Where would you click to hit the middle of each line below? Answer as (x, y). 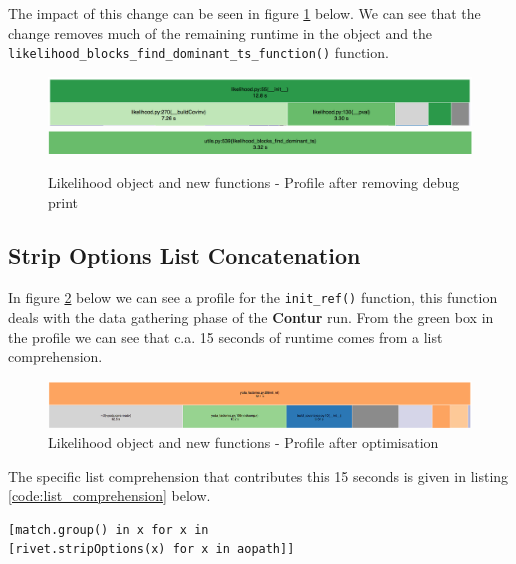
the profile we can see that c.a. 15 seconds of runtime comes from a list (225, 336)
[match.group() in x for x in (108, 529)
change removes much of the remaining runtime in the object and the (220, 32)
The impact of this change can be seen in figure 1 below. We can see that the (244, 13)
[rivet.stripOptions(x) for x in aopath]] (151, 549)
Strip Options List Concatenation (184, 255)
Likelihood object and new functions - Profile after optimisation (243, 441)
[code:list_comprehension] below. (109, 495)
